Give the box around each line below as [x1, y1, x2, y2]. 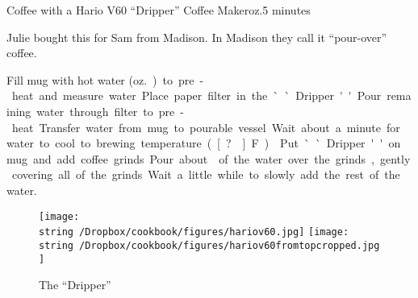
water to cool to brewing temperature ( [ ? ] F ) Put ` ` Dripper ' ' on [6, 135, 401, 151]
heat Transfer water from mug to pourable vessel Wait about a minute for [11, 118, 400, 135]
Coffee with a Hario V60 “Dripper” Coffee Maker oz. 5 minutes [6, 2, 311, 18]
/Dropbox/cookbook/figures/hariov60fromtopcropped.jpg [79, 239, 380, 251]
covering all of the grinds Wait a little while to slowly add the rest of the [11, 166, 400, 183]
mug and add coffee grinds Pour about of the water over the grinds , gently [6, 150, 411, 167]
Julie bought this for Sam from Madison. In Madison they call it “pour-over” [6, 28, 387, 45]
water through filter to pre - [36, 102, 184, 119]
